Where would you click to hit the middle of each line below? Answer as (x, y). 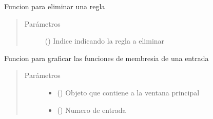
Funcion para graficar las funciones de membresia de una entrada (106, 58)
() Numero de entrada (92, 110)
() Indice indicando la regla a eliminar (105, 41)
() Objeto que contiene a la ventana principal (128, 92)
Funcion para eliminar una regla (55, 6)
